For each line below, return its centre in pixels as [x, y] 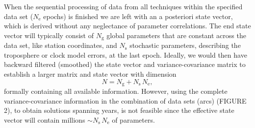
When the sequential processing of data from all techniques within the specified [123, 6]
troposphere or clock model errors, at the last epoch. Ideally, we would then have [126, 54]
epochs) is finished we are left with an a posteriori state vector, [138, 16]
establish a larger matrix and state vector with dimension [90, 74]
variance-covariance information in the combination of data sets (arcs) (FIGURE [125, 100]
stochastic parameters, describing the [185, 45]
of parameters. [133, 119]
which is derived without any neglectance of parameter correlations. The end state [127, 26]
